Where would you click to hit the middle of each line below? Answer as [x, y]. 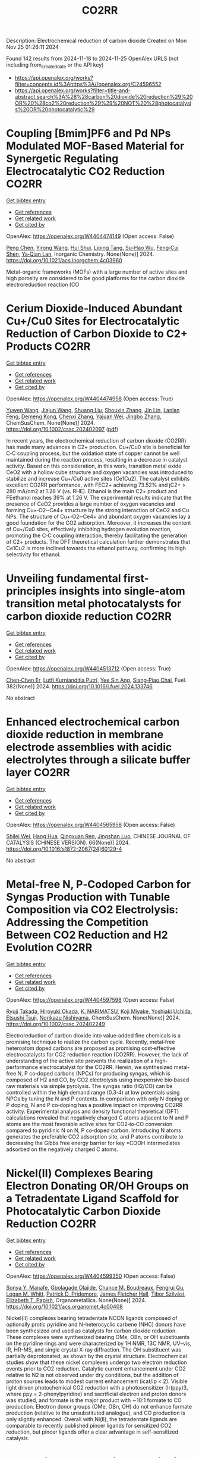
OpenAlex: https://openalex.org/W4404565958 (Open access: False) [91, 824]
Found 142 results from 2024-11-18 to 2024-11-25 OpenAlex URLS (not [92, 59]
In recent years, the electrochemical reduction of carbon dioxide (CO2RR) [96, 440]
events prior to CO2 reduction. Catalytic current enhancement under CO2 [96, 1368]
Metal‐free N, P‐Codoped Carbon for [99, 884]
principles [31, 591]
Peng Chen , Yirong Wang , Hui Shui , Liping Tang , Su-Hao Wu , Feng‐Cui [93, 247]
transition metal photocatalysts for [94, 604]
